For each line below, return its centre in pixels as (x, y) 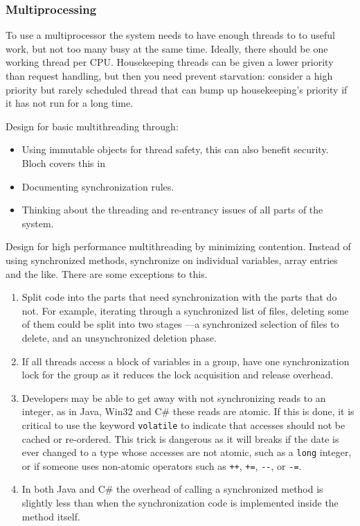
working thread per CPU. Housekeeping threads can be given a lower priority (170, 62)
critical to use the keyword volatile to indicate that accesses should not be (183, 424)
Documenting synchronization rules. (98, 186)
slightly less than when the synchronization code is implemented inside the (180, 503)
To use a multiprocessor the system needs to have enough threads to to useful (170, 35)
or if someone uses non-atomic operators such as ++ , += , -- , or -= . (162, 465)
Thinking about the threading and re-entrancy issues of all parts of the (172, 210)
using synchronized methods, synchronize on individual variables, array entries (172, 260)
